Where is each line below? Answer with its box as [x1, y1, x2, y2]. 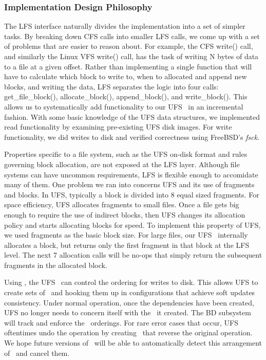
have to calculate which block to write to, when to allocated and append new [4, 71, 247, 82]
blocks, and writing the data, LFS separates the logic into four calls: [4, 81, 219, 92]
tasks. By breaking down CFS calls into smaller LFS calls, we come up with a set [4, 30, 260, 41]
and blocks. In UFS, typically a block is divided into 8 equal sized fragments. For [4, 189, 259, 200]
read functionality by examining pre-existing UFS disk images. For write [4, 121, 232, 132]
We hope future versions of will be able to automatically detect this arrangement [4, 337, 262, 348]
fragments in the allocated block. [4, 259, 107, 270]
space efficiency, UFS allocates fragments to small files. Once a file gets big [4, 199, 239, 210]
